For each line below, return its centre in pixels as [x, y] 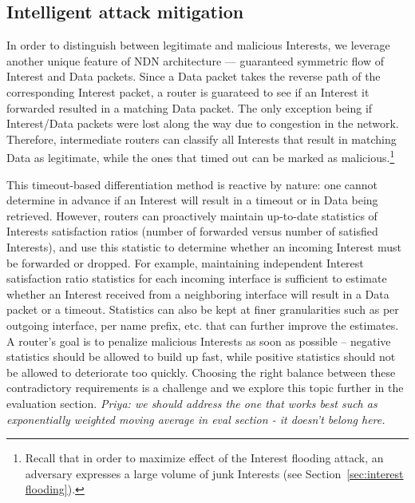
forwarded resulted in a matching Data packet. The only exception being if [190, 107]
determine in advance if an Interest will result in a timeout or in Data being [192, 200]
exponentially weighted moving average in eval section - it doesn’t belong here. [196, 419]
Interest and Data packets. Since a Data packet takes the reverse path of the [194, 76]
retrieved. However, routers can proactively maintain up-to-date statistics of [192, 215]
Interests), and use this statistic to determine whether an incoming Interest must [204, 246]
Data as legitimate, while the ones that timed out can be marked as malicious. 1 [201, 156]
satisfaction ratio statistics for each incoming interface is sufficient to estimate [197, 278]
